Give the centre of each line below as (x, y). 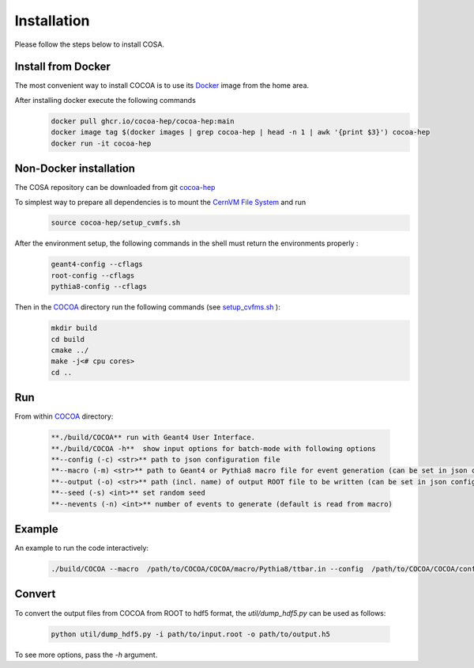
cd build (68, 339)
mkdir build (74, 328)
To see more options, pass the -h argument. (86, 655)
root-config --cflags (93, 275)
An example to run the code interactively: (82, 548)
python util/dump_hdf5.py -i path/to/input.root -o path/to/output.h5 (191, 634)
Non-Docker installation (75, 169)
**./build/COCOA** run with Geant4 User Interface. (153, 438)
